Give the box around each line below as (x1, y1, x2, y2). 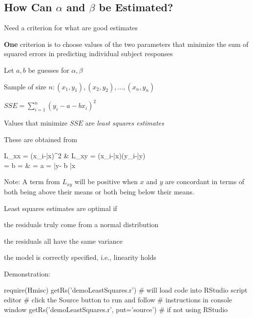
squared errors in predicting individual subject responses (4, 48, 173, 59)
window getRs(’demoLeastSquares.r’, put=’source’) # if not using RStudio (4, 304, 228, 314)
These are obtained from (4, 134, 77, 144)
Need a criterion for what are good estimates (4, 22, 138, 33)
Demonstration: (4, 268, 50, 278)
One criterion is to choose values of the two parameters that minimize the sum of (4, 39, 249, 49)
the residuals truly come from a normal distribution (4, 219, 159, 230)
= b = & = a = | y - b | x (4, 160, 76, 170)
